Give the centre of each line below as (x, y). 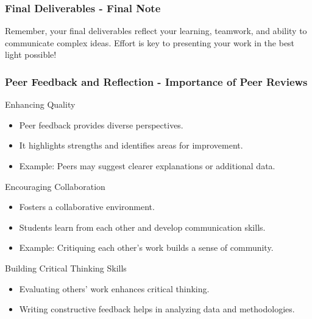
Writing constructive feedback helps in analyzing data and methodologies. (157, 309)
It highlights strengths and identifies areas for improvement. (131, 145)
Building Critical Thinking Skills (66, 268)
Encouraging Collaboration (55, 186)
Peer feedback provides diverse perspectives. (101, 124)
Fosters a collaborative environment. (87, 207)
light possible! (31, 54)
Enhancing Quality (40, 104)
